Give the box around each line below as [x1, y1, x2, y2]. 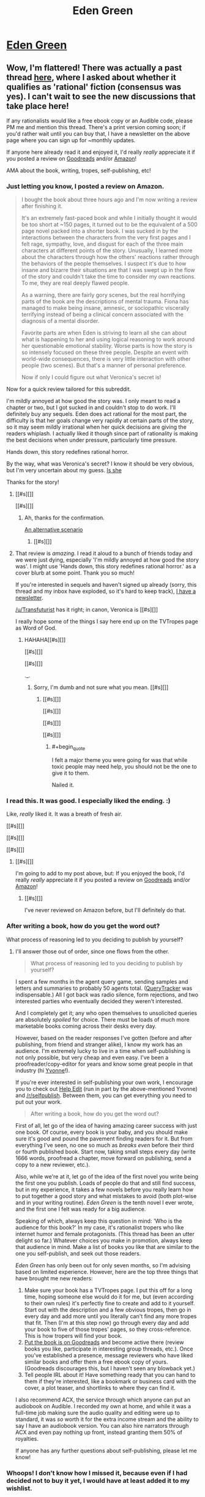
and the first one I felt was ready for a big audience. [15, 1205, 146, 1213]
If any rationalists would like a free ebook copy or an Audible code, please [6, 117, 193, 124]
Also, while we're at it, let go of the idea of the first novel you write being [15, 1172, 199, 1180]
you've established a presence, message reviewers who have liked [24, 1351, 193, 1359]
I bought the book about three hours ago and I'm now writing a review [21, 196, 198, 203]
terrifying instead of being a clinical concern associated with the [21, 311, 184, 319]
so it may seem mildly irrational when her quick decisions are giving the [6, 423, 187, 431]
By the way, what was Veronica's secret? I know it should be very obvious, [6, 460, 195, 467]
